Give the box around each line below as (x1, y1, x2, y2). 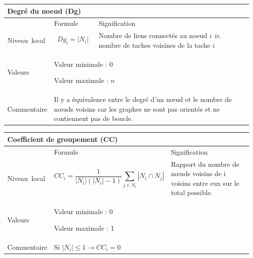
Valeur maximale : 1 (54, 222, 114, 233)
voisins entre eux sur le (171, 178, 239, 188)
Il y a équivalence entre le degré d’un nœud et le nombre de (54, 94, 232, 104)
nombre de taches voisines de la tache (98, 40, 211, 50)
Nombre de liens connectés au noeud (98, 30, 207, 40)
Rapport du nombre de (171, 159, 239, 169)
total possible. (171, 187, 213, 198)
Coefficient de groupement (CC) (7, 134, 118, 144)
